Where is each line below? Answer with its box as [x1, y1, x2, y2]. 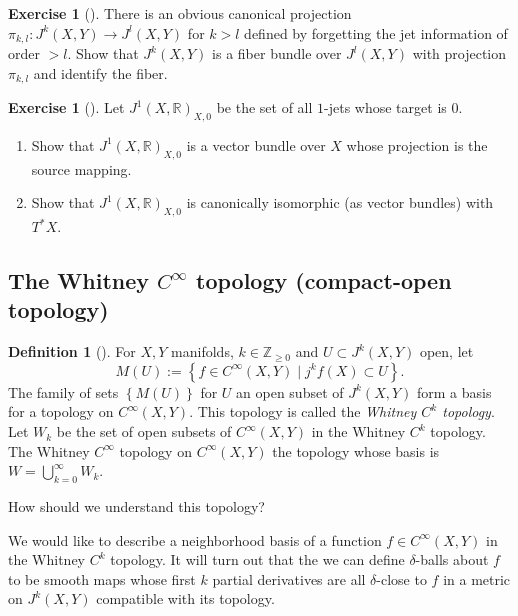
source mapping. [31, 158, 132, 179]
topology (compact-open [196, 265, 452, 296]
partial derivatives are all [212, 568, 366, 589]
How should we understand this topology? [8, 496, 265, 517]
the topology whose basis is [272, 440, 440, 461]
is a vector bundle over [186, 134, 326, 155]
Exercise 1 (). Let [8, 97, 125, 118]
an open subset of [236, 381, 344, 402]
